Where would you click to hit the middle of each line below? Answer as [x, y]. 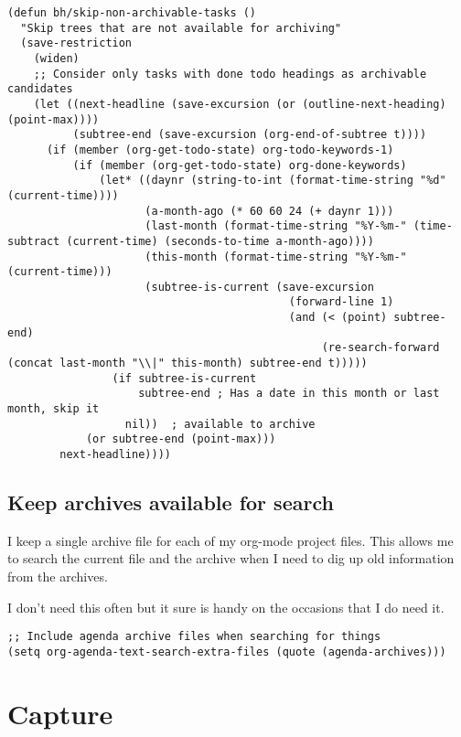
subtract [34, 241]
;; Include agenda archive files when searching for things [194, 637]
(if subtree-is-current [184, 378]
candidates [40, 89]
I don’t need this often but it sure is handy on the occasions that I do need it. [226, 607]
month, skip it [54, 409]
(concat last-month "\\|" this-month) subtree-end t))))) [188, 363]
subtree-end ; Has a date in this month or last [289, 394]
